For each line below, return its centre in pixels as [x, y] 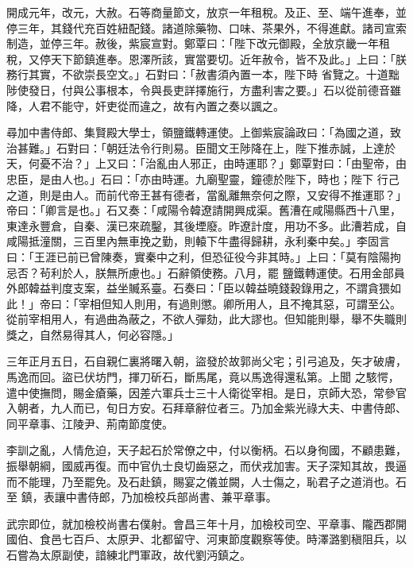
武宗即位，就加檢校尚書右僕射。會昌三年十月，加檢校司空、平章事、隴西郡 [201, 523]
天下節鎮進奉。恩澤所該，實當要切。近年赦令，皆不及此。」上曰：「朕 [228, 58]
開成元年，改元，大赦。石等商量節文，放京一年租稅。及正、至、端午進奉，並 [206, 12]
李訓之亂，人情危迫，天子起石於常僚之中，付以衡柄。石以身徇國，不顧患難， [206, 450]
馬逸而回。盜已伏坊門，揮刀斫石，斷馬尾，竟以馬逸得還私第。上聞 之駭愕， [203, 377]
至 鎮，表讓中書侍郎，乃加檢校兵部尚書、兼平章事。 [142, 497]
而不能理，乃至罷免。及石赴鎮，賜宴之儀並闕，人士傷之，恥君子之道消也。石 [206, 481]
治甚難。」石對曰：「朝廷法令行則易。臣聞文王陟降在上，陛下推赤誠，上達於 [201, 147]
